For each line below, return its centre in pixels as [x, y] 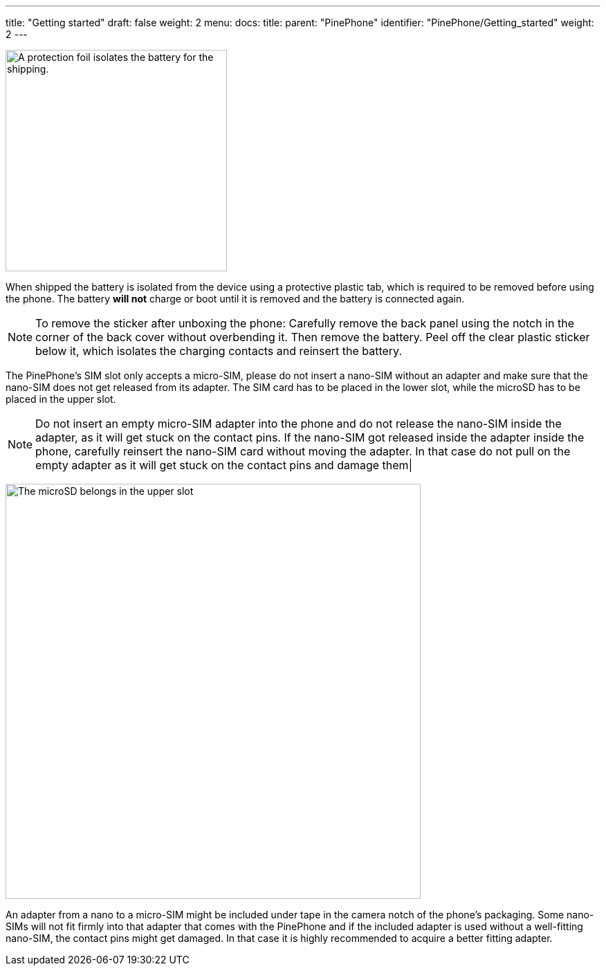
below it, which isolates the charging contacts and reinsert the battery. [219, 351]
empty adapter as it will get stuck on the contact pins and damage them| [224, 465]
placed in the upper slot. [61, 399]
